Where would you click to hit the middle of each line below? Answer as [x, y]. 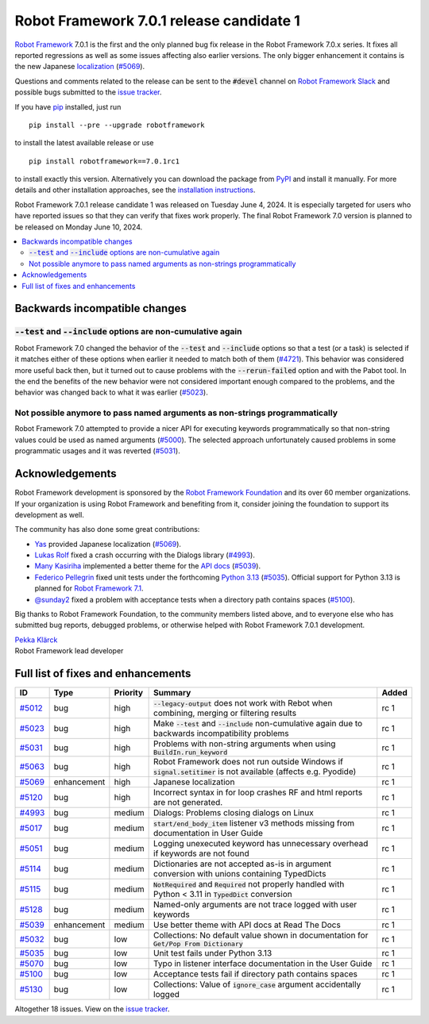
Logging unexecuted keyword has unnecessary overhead [261, 844]
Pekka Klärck [36, 640]
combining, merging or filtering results [225, 713]
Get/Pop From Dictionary [199, 944]
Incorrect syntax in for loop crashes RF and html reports [258, 792]
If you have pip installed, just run [68, 106]
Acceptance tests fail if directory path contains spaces [255, 974]
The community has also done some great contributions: [107, 529]
